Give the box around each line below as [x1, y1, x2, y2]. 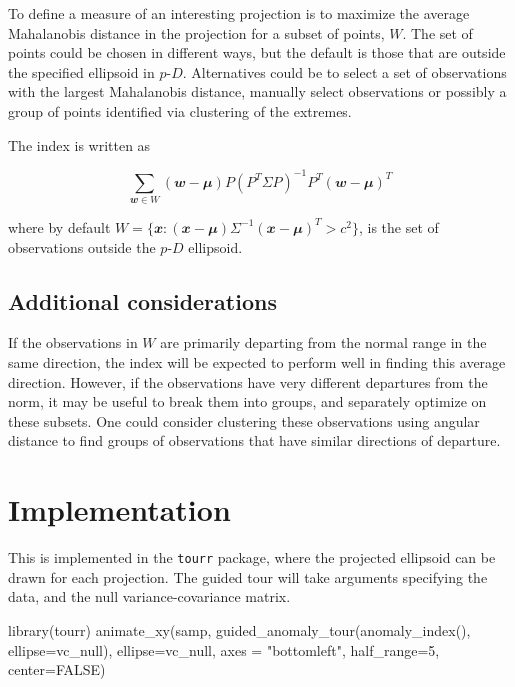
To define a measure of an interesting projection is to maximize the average [8, 3, 470, 23]
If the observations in [8, 332, 138, 353]
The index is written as [8, 134, 151, 155]
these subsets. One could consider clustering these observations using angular [8, 410, 480, 431]
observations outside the [8, 236, 156, 257]
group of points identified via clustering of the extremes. [8, 100, 352, 121]
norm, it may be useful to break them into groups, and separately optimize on [8, 391, 487, 412]
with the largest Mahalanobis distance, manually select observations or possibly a [8, 81, 507, 102]
